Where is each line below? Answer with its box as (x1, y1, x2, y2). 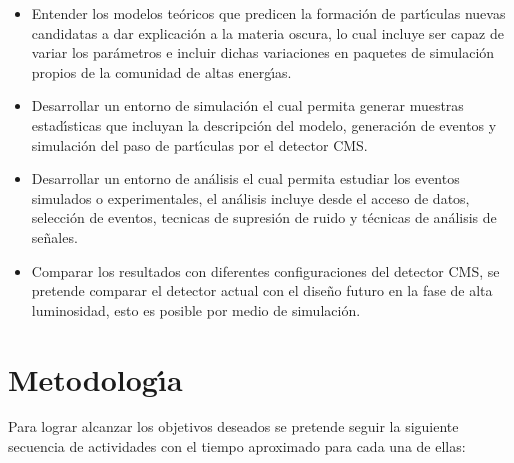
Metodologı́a (8, 358, 183, 399)
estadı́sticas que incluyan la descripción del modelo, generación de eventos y (31, 114, 497, 135)
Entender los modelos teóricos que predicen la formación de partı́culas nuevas (31, 3, 506, 23)
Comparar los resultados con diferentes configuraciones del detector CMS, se (31, 260, 500, 281)
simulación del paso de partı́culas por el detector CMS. (31, 134, 368, 155)
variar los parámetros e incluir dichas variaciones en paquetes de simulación (31, 42, 495, 63)
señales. (31, 226, 78, 247)
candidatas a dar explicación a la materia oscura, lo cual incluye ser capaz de (31, 22, 504, 43)
